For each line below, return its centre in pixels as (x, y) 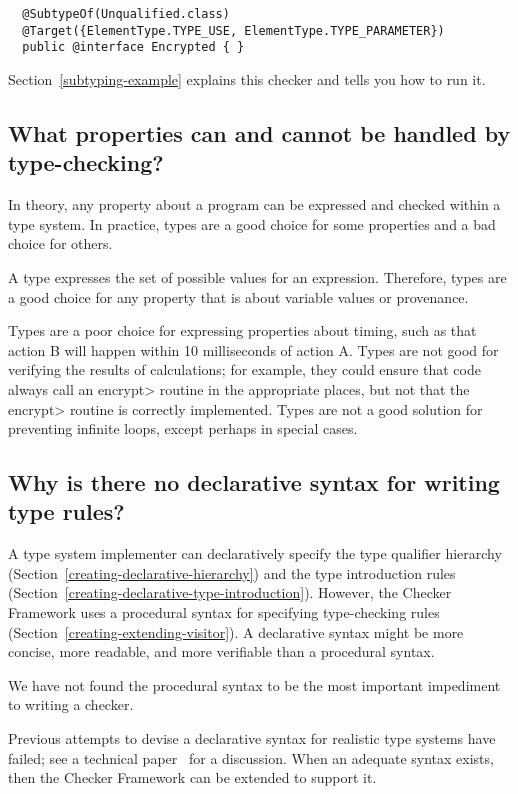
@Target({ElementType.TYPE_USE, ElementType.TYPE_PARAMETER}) (233, 30)
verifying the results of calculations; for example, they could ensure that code (244, 369)
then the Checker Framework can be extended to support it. (192, 777)
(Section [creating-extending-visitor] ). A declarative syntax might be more (236, 631)
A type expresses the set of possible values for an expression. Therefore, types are (257, 276)
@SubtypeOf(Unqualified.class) (126, 14)
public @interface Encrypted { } (133, 47)
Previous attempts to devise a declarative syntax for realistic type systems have (252, 738)
